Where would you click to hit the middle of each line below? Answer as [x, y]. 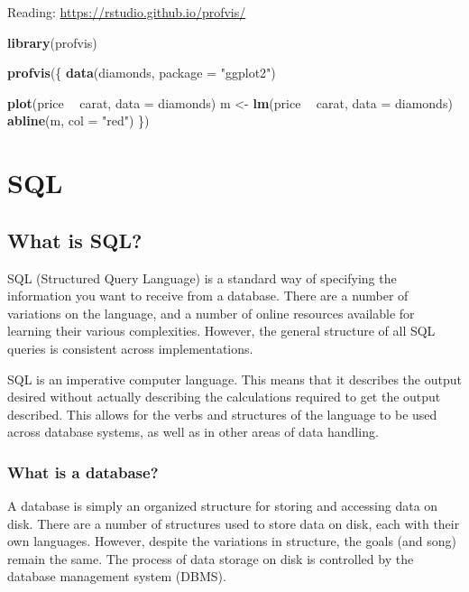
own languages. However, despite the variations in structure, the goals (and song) [232, 541]
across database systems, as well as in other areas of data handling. [193, 432]
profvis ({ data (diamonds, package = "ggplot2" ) [142, 73]
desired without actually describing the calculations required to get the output [224, 397]
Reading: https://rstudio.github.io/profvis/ [127, 12]
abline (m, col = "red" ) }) [78, 120]
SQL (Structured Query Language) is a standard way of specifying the [202, 277]
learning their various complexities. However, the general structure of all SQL [221, 331]
